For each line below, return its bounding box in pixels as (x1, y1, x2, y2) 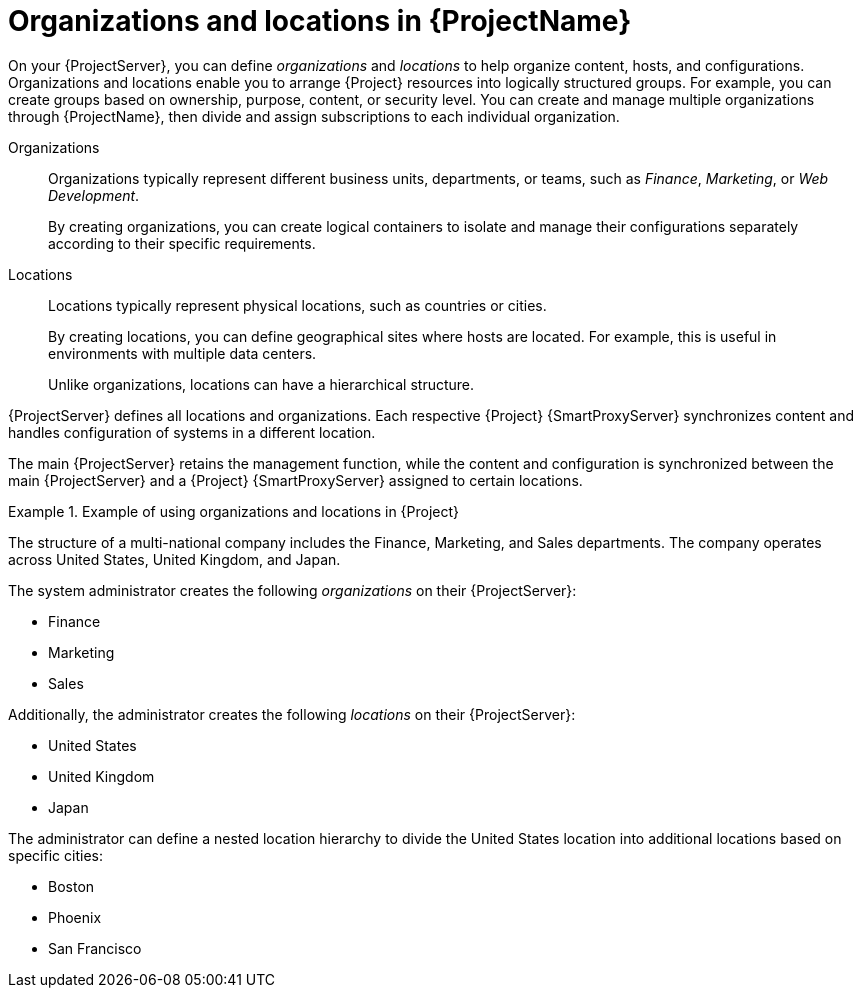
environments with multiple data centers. (48, 344, 317, 362)
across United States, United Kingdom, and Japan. (8, 550, 341, 568)
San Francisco (48, 939, 142, 957)
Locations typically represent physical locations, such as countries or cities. (48, 296, 547, 314)
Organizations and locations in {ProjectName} (8, 4, 632, 38)
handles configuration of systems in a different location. (8, 423, 376, 441)
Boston (48, 877, 95, 895)
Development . (48, 186, 140, 204)
